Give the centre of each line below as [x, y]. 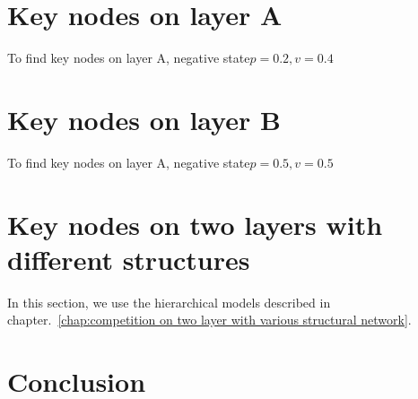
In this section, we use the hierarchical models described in [169, 302]
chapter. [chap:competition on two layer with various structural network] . [209, 320]
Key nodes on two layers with [195, 224]
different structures [129, 259]
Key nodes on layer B [144, 119]
